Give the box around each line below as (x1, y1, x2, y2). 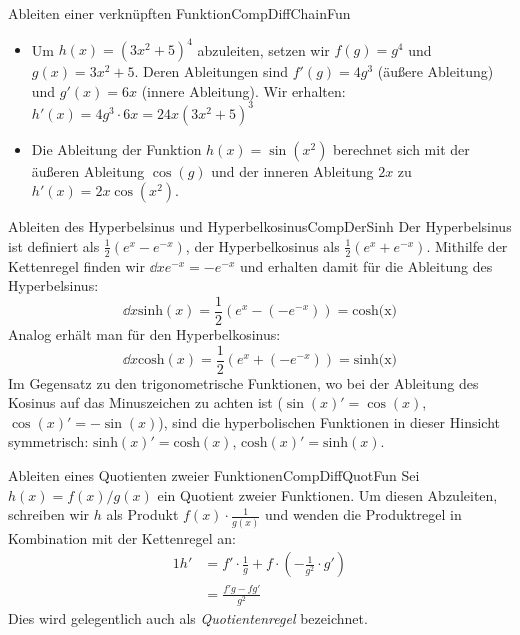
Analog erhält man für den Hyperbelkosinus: (8, 324, 281, 345)
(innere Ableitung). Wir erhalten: (141, 80, 346, 101)
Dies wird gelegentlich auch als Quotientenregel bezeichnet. (8, 608, 368, 629)
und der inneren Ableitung (211, 160, 374, 181)
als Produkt (106, 504, 179, 525)
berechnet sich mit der (333, 138, 470, 159)
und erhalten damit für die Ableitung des (239, 255, 493, 276)
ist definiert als (8, 235, 100, 256)
